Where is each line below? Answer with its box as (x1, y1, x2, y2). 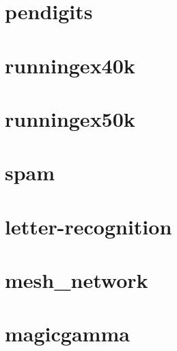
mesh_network (5, 266, 148, 294)
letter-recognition (5, 212, 172, 240)
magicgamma (5, 319, 130, 348)
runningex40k (5, 51, 135, 79)
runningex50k (5, 104, 135, 132)
